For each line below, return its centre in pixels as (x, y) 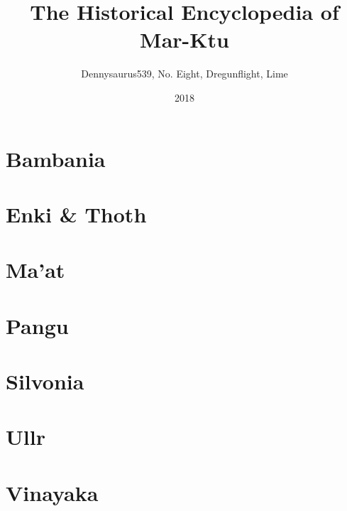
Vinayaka (52, 492)
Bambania (56, 158)
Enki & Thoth (76, 214)
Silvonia (45, 381)
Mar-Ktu (184, 39)
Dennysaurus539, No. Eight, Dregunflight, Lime (184, 74)
